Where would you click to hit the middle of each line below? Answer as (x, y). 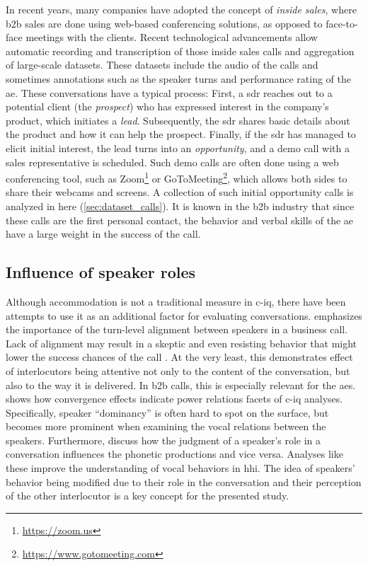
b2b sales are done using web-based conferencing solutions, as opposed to (164, 23)
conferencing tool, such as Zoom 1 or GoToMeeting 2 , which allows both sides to (177, 177)
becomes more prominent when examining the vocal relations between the (166, 426)
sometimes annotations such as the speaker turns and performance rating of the (178, 78)
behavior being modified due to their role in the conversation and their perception (184, 481)
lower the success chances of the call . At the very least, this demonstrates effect (179, 357)
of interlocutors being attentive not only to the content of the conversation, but (178, 370)
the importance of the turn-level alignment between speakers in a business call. (177, 329)
